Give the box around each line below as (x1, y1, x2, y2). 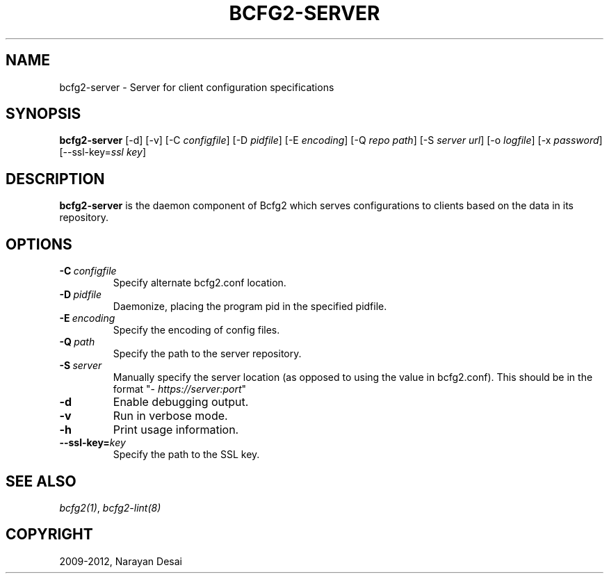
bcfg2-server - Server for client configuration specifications (59, 81, 334, 93)
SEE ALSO (6, 472, 76, 490)
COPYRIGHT (6, 525, 93, 544)
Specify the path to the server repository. (113, 348, 302, 360)
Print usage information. (113, 423, 239, 437)
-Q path (59, 336, 95, 348)
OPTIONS (6, 235, 72, 253)
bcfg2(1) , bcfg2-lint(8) (59, 501, 161, 514)
